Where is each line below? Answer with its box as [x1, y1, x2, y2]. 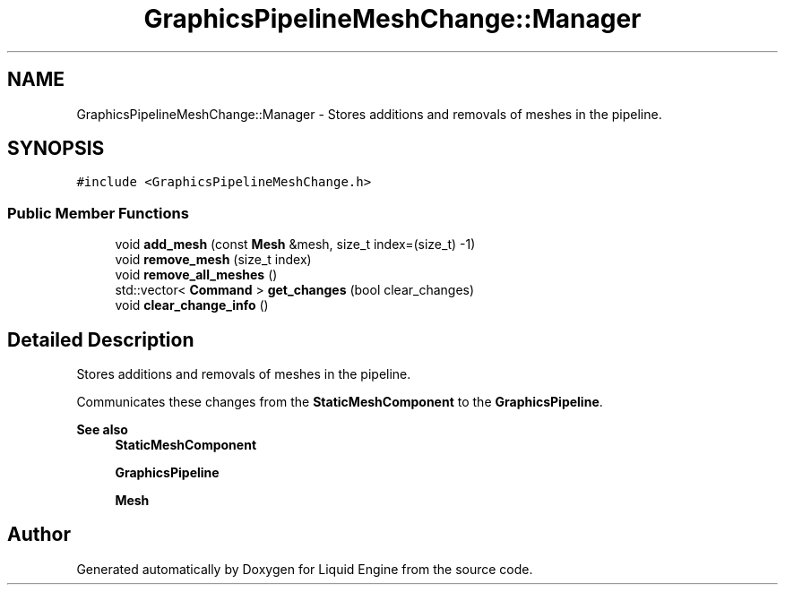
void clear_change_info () [115, 297, 269, 313]
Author [7, 523, 71, 546]
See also [76, 422, 128, 438]
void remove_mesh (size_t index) [115, 252, 312, 268]
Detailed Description [7, 328, 194, 351]
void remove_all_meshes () [115, 267, 278, 283]
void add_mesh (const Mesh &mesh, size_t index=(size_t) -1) [115, 236, 476, 253]
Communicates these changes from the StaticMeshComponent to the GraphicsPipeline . [76, 394, 603, 410]
